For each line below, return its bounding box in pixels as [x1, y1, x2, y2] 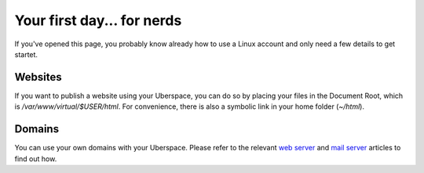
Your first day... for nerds [14, 12, 182, 29]
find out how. [14, 153, 57, 164]
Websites [14, 70, 62, 84]
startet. [14, 49, 38, 59]
